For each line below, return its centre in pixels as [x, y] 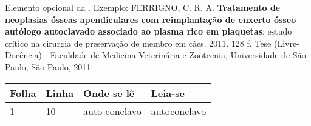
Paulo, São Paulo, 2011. [49, 66]
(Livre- [286, 43]
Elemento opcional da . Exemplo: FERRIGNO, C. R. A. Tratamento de [143, 7]
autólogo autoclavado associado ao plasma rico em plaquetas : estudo [149, 31]
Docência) [23, 55]
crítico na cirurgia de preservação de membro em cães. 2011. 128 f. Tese [138, 43]
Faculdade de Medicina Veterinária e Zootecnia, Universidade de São [178, 55]
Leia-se [168, 93]
